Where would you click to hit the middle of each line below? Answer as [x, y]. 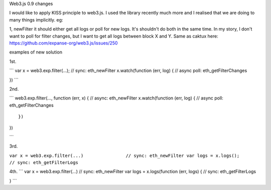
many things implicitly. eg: [36, 19]
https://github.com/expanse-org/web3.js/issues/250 [63, 43]
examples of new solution [36, 52]
